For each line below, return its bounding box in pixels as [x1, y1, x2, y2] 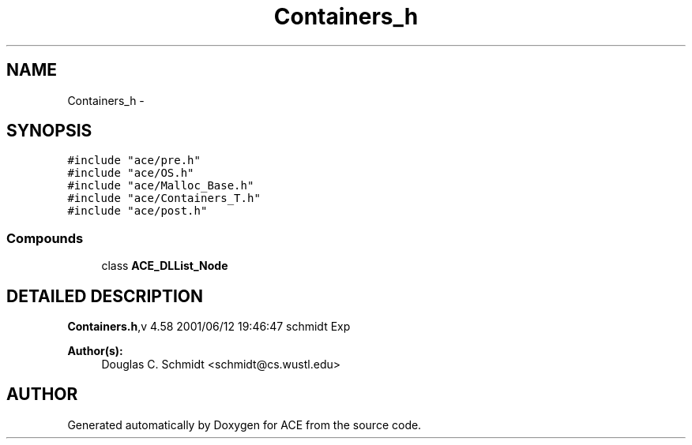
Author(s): [67, 344, 123, 358]
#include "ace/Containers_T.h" [67, 192, 261, 205]
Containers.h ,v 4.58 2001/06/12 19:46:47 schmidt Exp [67, 320, 351, 334]
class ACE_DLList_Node [101, 259, 228, 273]
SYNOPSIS [6, 121, 92, 141]
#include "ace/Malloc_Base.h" [67, 179, 254, 193]
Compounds [6, 230, 84, 246]
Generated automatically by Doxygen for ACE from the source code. [67, 417, 422, 432]
